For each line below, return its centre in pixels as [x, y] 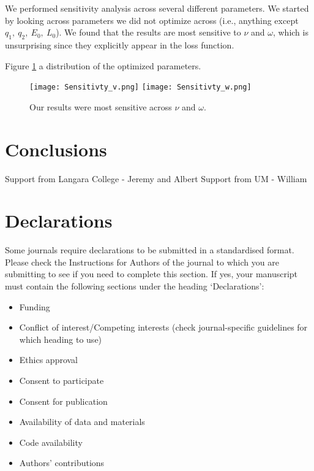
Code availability [51, 442]
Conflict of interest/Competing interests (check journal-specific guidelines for [163, 327]
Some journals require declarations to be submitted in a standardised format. [150, 250]
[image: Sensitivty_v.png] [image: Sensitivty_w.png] [140, 87]
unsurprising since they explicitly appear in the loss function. [120, 44]
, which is [290, 32]
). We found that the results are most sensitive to [148, 32]
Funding [35, 306]
